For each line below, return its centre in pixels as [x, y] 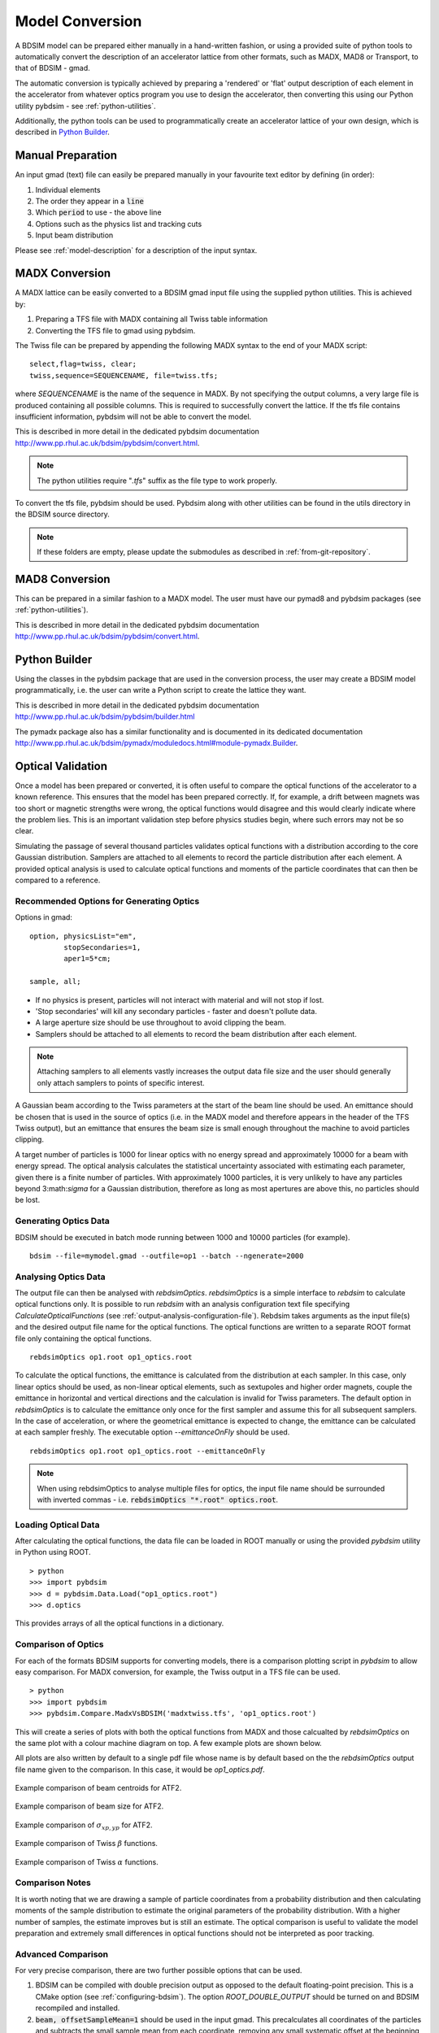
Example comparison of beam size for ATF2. [89, 1806]
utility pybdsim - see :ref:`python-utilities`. [85, 106]
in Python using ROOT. [53, 1552]
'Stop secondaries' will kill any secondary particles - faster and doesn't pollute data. [176, 1011]
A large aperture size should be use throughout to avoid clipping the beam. [161, 1023]
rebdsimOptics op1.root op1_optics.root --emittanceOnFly [148, 1451]
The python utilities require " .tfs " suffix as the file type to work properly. [157, 481]
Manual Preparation [66, 156]
